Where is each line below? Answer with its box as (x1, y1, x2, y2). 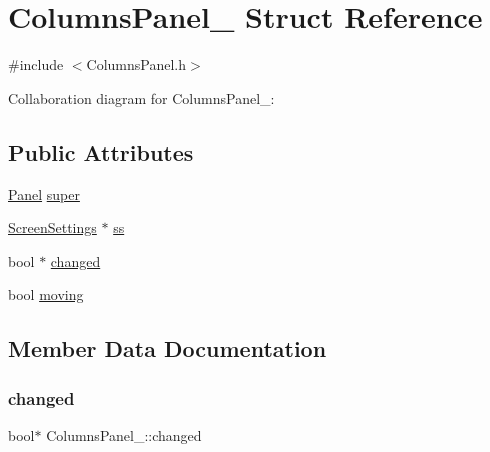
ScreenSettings (8, 217, 97, 238)
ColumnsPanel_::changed (46, 424, 202, 445)
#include (8, 54, 64, 75)
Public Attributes (8, 136, 194, 167)
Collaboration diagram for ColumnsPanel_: (8, 87, 275, 108)
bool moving (8, 284, 84, 305)
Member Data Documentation (8, 333, 327, 364)
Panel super (8, 183, 80, 204)
